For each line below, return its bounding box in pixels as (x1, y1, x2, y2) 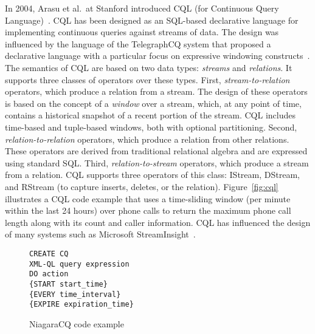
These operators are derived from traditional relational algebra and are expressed (5, 145, 308, 157)
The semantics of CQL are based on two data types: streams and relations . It (5, 61, 292, 73)
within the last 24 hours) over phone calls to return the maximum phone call (5, 204, 291, 217)
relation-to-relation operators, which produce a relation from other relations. (5, 132, 289, 145)
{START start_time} (29, 279, 108, 288)
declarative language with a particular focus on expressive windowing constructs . (5, 49, 310, 62)
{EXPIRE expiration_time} (29, 300, 134, 309)
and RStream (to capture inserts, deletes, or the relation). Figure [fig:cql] (5, 180, 279, 193)
